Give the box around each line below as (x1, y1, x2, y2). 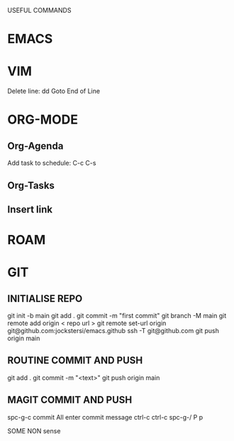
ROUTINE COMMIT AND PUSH (7, 354, 143, 366)
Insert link (7, 203, 53, 215)
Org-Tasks (7, 179, 55, 191)
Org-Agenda (7, 140, 64, 152)
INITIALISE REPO (7, 293, 83, 305)
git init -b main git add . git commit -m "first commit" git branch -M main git (7, 312, 227, 320)
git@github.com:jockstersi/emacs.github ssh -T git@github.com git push (7, 327, 220, 335)
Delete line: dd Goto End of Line (7, 87, 101, 95)
